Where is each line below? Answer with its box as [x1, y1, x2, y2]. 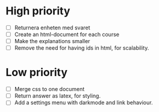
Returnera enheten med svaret [14, 24, 91, 31]
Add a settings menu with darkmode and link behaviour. [14, 99, 153, 106]
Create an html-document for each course [14, 31, 120, 38]
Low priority [5, 66, 67, 79]
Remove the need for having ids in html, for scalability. [14, 44, 149, 52]
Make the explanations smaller [14, 38, 90, 45]
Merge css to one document [14, 86, 85, 93]
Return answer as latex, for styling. [14, 92, 101, 99]
